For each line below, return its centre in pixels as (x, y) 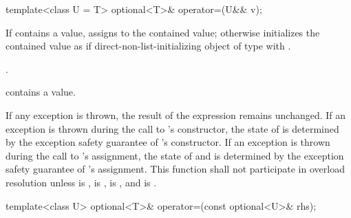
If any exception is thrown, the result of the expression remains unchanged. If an (176, 115)
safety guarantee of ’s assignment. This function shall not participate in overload (175, 169)
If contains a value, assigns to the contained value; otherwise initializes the (163, 32)
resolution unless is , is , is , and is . (81, 182)
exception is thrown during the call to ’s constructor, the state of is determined (172, 128)
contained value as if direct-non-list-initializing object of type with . (148, 46)
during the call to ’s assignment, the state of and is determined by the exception (175, 155)
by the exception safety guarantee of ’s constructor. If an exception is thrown (168, 142)
